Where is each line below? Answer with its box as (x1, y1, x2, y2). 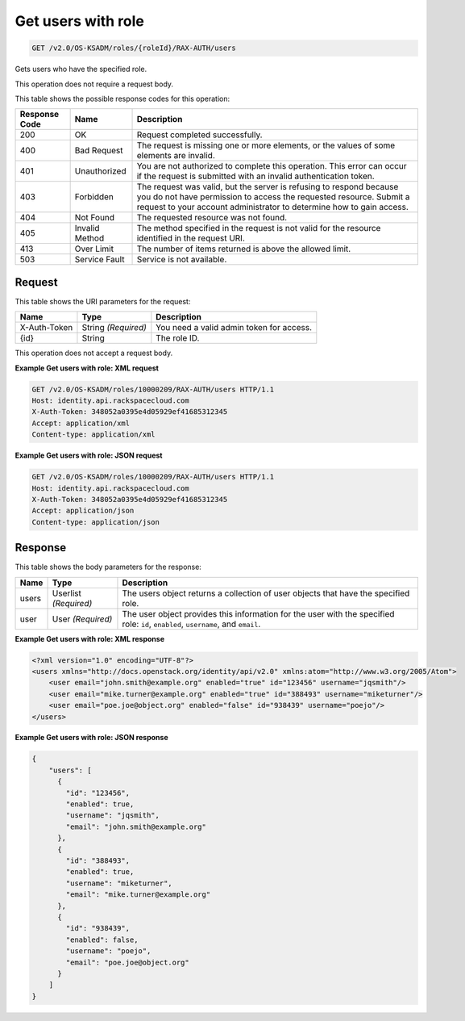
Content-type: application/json (31, 517, 160, 526)
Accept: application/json (31, 506, 135, 516)
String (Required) (81, 322, 147, 333)
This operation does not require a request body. (15, 79, 173, 89)
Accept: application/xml (31, 418, 131, 428)
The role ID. (156, 333, 200, 344)
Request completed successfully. (136, 129, 263, 140)
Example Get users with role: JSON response (15, 733, 168, 743)
